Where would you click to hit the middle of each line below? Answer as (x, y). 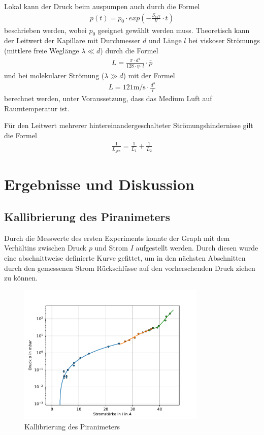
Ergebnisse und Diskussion (99, 184)
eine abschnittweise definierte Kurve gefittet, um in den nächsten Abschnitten (125, 258)
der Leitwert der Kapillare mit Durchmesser (72, 40)
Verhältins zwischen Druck (45, 248)
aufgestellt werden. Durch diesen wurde (197, 248)
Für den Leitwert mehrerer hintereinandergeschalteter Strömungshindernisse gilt (129, 125)
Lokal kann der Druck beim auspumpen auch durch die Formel (102, 6)
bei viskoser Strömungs (224, 40)
